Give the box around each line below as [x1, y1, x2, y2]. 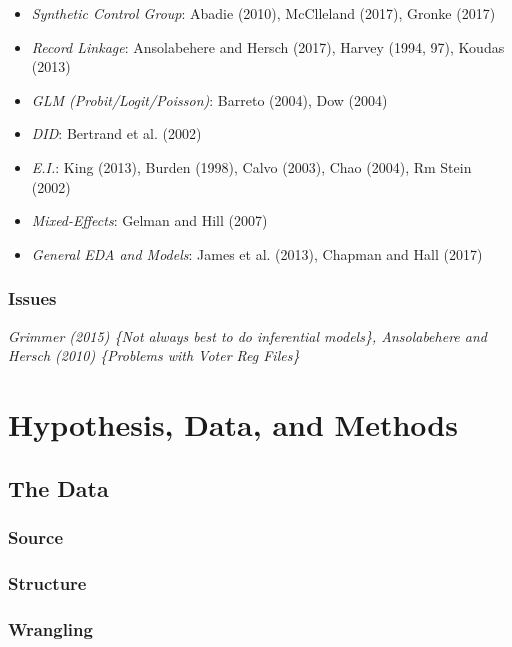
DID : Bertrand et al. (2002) [31, 123, 202, 144]
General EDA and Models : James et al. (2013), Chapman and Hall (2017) [31, 243, 483, 264]
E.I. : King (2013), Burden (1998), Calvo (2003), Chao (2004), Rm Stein [31, 156, 472, 177]
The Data [8, 472, 109, 503]
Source [8, 524, 64, 549]
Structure [8, 570, 87, 595]
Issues [8, 286, 57, 311]
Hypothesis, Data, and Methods [8, 403, 458, 444]
